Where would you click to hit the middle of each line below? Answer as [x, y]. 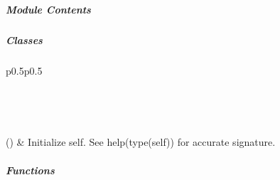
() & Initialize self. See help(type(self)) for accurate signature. [141, 142]
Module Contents [48, 9]
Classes [24, 39]
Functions [30, 170]
